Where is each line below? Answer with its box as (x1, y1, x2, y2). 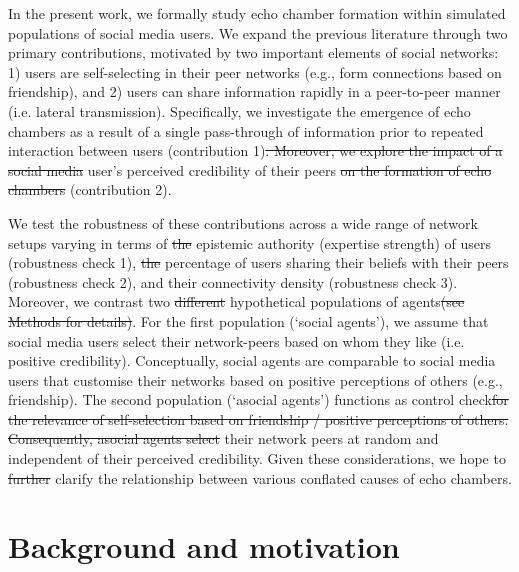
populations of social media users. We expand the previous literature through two (8, 22, 508, 43)
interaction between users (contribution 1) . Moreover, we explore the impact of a (8, 140, 503, 161)
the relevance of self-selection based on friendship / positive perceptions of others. (8, 408, 509, 429)
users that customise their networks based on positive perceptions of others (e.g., (8, 369, 503, 390)
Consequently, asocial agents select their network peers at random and (8, 428, 439, 449)
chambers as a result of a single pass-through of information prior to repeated (8, 120, 484, 141)
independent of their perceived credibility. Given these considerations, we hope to (8, 448, 506, 469)
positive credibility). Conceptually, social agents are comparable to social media (8, 350, 496, 371)
